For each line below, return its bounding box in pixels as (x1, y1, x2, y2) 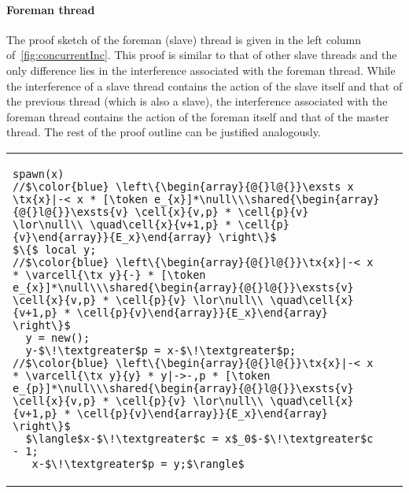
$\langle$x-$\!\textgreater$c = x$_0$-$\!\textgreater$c (25, 432, 374, 445)
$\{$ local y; (13, 243, 97, 256)
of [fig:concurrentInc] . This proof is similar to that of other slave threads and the (6, 46, 397, 63)
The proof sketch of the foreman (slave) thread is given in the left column (6, 31, 362, 47)
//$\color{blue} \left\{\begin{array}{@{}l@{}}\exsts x (13, 180, 354, 193)
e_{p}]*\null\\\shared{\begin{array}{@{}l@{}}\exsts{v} (13, 381, 354, 395)
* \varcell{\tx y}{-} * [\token (13, 268, 206, 281)
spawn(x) (13, 167, 64, 180)
